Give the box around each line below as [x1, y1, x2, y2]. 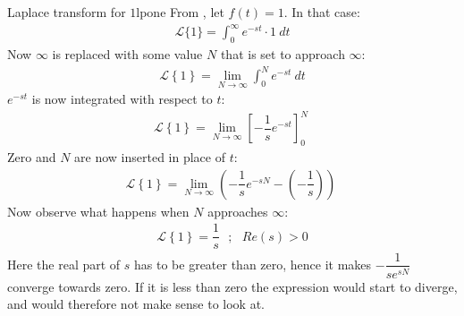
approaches [207, 201, 268, 220]
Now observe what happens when [7, 201, 190, 220]
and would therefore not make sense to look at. [7, 295, 265, 313]
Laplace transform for [7, 3, 126, 21]
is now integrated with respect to [31, 90, 213, 108]
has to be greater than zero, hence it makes [134, 254, 372, 273]
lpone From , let [136, 3, 224, 21]
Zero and [7, 148, 56, 167]
